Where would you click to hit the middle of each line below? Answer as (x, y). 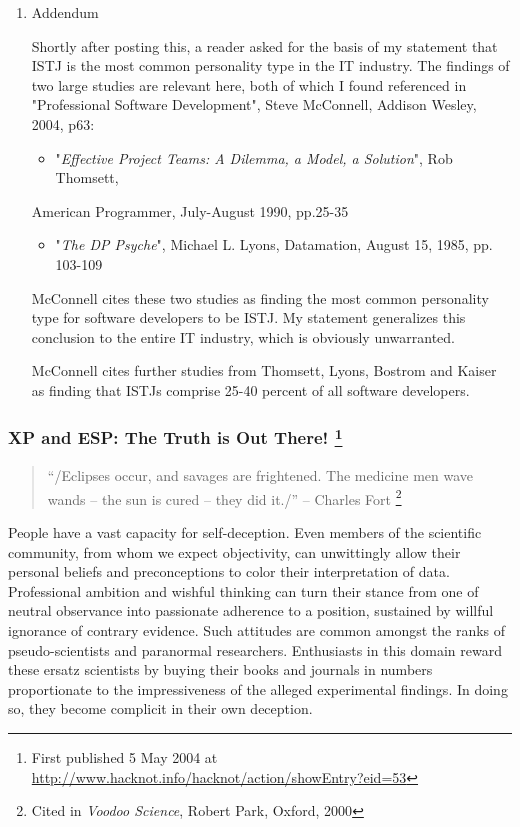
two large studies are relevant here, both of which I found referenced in (249, 84)
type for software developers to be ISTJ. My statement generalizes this (248, 317)
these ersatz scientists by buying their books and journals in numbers (220, 669)
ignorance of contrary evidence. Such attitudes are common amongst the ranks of (257, 629)
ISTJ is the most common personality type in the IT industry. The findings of (270, 65)
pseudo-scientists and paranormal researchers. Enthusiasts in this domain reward (255, 649)
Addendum (65, 12)
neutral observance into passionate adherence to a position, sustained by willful (251, 610)
